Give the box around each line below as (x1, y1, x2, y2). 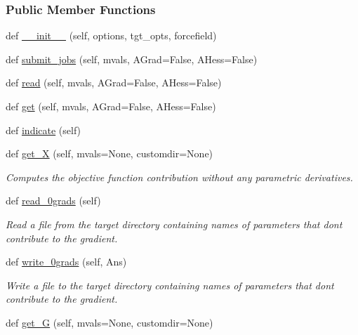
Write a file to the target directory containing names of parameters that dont (6, 277, 334, 292)
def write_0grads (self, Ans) (6, 254, 127, 269)
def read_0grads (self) (6, 193, 101, 208)
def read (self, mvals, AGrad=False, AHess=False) (6, 75, 222, 90)
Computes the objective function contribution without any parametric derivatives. (6, 169, 353, 184)
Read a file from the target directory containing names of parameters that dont (6, 216, 343, 231)
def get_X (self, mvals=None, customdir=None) (6, 146, 213, 161)
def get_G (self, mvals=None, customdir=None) (6, 315, 213, 329)
